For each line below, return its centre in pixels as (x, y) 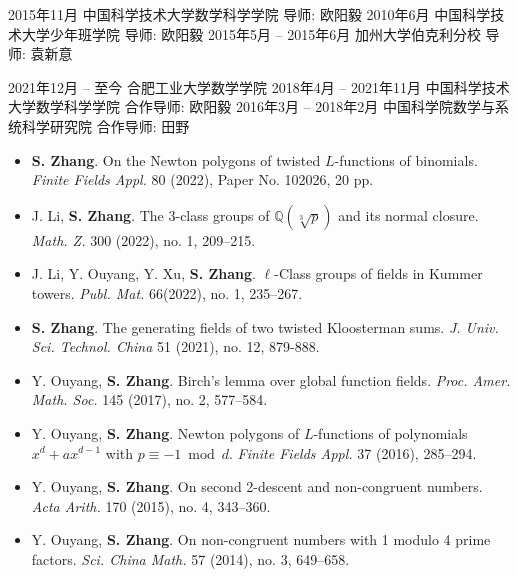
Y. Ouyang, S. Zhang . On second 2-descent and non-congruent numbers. (257, 486)
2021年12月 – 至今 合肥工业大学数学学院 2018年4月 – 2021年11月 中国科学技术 (259, 86)
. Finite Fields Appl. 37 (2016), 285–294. (352, 452)
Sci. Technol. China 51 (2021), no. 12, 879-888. (175, 346)
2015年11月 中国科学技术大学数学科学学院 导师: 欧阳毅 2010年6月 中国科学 (249, 14)
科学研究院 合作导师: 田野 (105, 125)
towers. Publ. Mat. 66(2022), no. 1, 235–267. (167, 292)
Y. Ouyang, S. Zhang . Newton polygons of (165, 432)
